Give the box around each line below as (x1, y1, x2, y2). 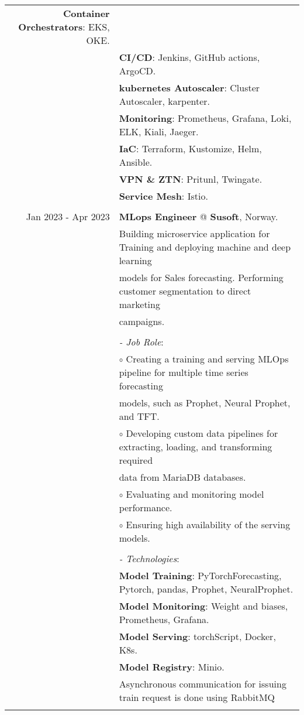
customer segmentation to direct (119, 284, 251, 297)
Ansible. (119, 155, 153, 169)
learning (119, 254, 152, 267)
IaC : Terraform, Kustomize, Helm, (119, 142, 262, 155)
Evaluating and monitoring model (126, 487, 264, 501)
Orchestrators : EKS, (18, 20, 110, 33)
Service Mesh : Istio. (119, 189, 208, 203)
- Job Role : (119, 335, 164, 348)
